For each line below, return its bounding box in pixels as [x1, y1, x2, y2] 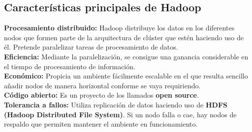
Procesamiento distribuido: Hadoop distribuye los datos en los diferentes [4, 23, 235, 33]
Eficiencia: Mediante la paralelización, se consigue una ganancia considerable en [4, 51, 249, 61]
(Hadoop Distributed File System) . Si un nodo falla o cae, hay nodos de [4, 109, 237, 119]
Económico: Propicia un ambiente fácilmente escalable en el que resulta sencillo [4, 71, 248, 81]
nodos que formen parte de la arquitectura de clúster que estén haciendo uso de [4, 32, 244, 42]
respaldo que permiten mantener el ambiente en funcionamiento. [4, 119, 198, 129]
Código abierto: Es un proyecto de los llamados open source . [4, 90, 199, 100]
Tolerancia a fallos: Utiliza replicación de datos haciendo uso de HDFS [4, 99, 227, 109]
